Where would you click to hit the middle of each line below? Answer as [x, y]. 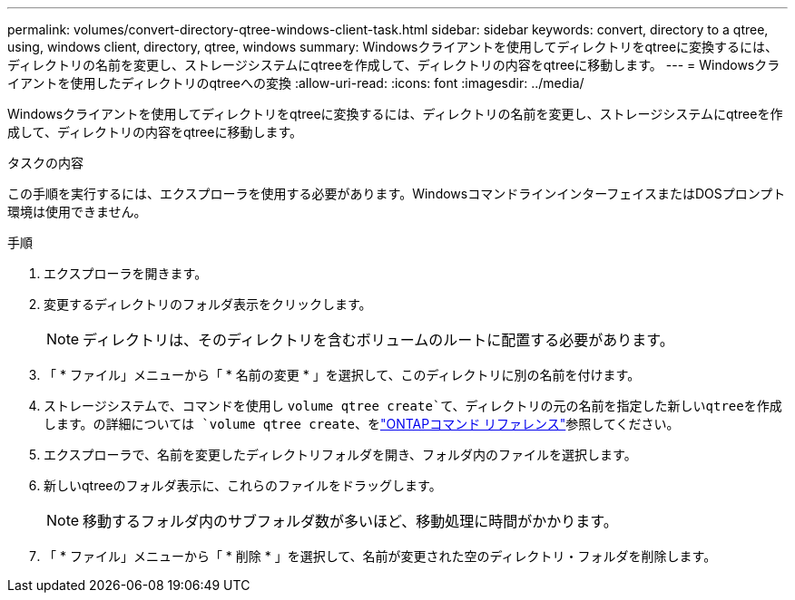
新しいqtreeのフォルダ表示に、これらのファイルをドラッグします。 [243, 485]
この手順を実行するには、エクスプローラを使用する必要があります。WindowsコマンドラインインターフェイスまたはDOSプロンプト [397, 194]
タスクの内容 [45, 163]
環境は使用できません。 [77, 212]
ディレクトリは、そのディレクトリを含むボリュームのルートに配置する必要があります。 [378, 340]
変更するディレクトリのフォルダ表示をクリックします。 [208, 304]
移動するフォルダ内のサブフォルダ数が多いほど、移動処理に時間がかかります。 [350, 521]
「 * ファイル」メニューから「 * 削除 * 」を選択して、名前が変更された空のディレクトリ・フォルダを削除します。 [380, 556]
